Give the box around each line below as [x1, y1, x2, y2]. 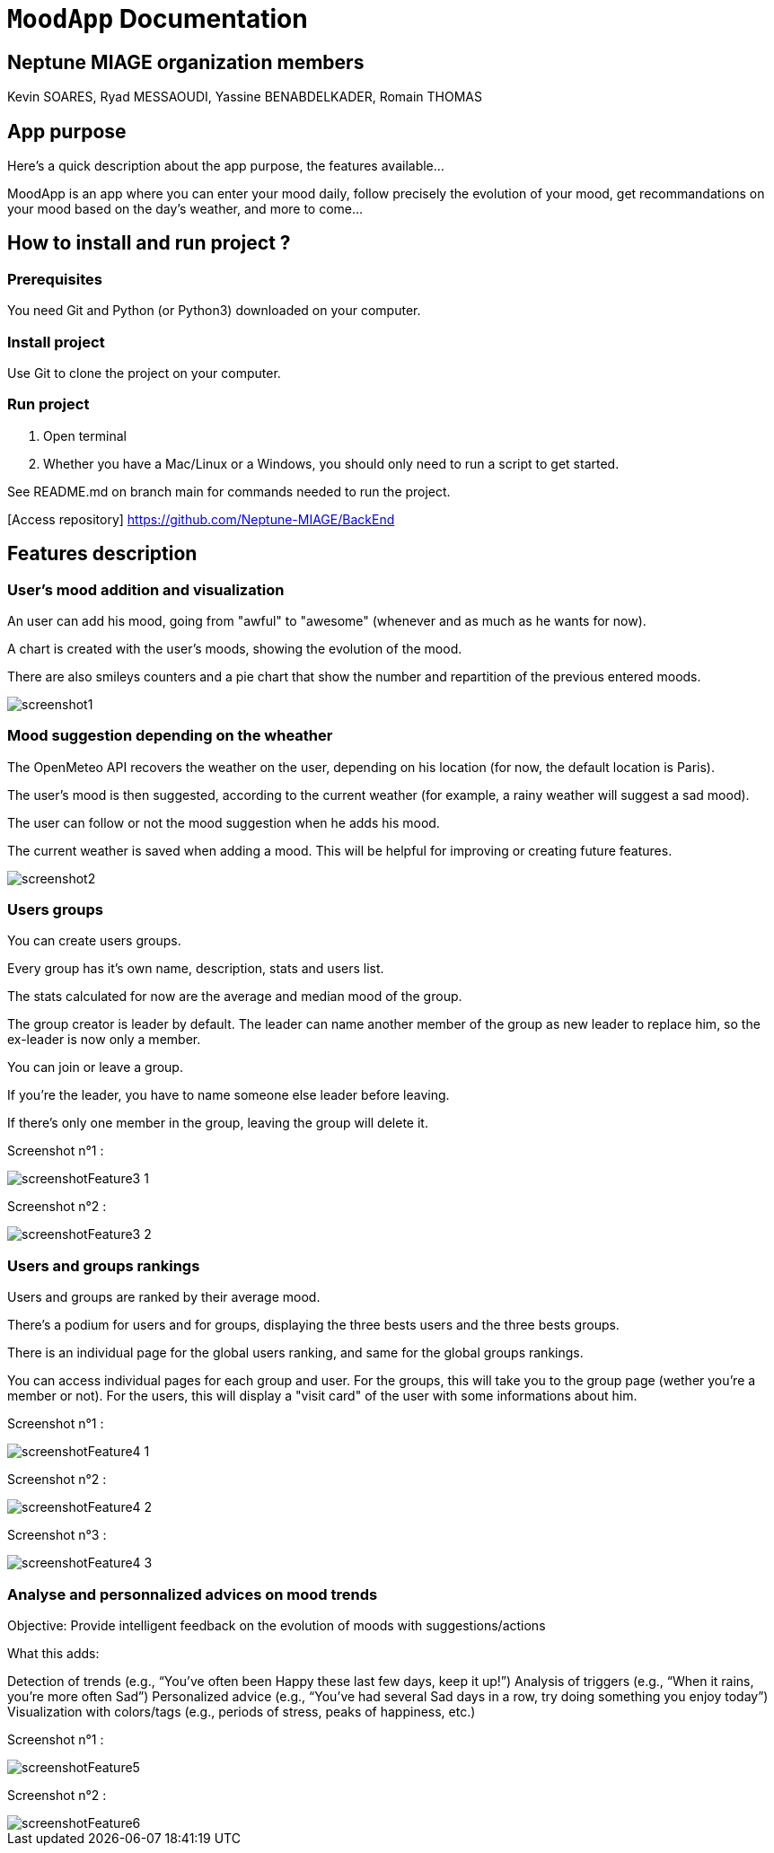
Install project [7, 332, 105, 351]
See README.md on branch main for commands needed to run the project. [7, 483, 451, 499]
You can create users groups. [7, 933, 181, 949]
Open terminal [43, 427, 127, 443]
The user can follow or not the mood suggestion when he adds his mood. [7, 814, 440, 830]
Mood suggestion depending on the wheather [7, 726, 333, 745]
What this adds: [7, 1645, 100, 1661]
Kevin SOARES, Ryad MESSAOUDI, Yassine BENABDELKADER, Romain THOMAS [7, 89, 483, 105]
